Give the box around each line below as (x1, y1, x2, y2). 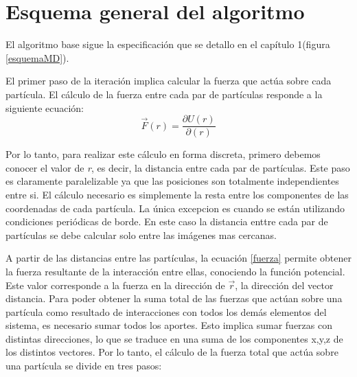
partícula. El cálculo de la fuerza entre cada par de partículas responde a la (5, 87, 323, 101)
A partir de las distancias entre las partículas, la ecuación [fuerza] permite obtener (5, 251, 352, 265)
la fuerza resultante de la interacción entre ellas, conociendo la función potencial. (5, 264, 345, 278)
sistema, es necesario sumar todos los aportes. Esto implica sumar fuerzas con (5, 318, 332, 332)
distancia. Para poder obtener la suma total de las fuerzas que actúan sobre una (5, 291, 343, 306)
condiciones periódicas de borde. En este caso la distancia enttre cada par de (5, 214, 328, 229)
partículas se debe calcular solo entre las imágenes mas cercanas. (5, 227, 277, 242)
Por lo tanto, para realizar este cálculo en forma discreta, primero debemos (5, 147, 321, 161)
